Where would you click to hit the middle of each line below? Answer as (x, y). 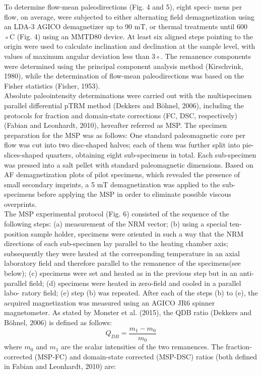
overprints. (20, 204)
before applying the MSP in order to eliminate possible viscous (134, 194)
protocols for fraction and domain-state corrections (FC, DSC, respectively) (121, 115)
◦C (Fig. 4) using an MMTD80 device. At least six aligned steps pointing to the (128, 36)
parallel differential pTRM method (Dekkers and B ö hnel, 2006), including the (124, 105)
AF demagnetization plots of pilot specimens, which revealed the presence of (122, 174)
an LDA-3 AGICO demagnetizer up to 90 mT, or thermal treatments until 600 (126, 26)
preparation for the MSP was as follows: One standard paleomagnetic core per (125, 135)
